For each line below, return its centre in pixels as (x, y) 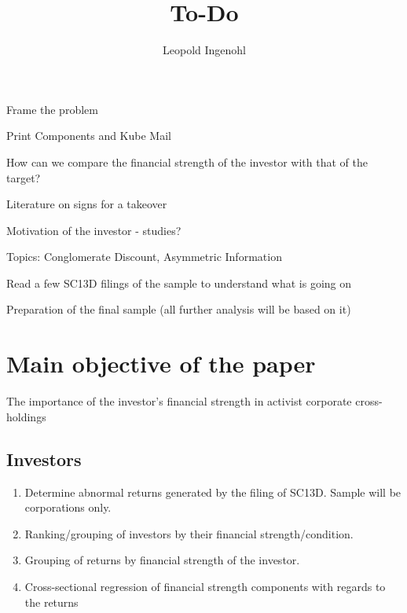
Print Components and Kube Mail (89, 136)
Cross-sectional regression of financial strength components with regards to (205, 586)
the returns (51, 602)
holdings (26, 416)
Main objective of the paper (161, 363)
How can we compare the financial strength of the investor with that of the (187, 162)
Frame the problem (52, 109)
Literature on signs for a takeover (87, 204)
